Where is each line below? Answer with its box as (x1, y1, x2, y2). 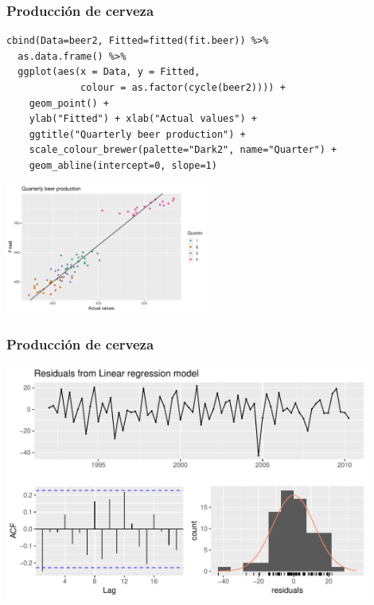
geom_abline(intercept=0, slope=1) (29, 159, 217, 171)
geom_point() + (29, 97, 109, 109)
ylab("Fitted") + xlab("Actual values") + (29, 113, 257, 125)
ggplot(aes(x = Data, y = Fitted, (18, 66, 201, 78)
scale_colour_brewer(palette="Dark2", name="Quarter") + (29, 144, 337, 156)
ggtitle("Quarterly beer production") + (29, 128, 246, 140)
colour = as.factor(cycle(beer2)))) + (80, 82, 286, 93)
